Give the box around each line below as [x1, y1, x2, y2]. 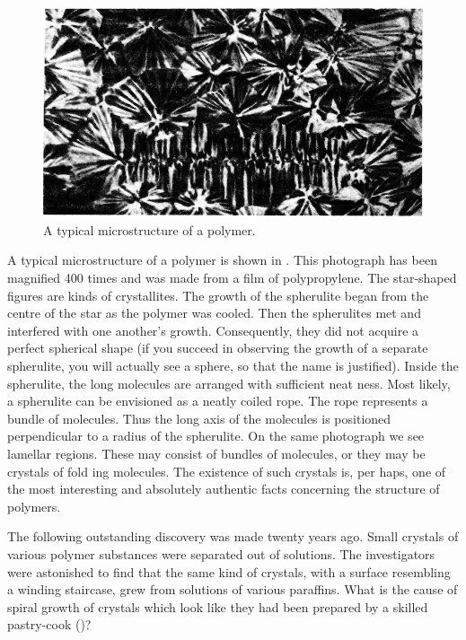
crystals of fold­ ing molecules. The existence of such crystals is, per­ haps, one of [7, 461, 446, 480]
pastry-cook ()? [7, 615, 92, 634]
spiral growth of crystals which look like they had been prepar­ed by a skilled [7, 597, 428, 616]
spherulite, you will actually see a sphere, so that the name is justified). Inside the [7, 356, 459, 374]
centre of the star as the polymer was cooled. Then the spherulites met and [7, 303, 421, 322]
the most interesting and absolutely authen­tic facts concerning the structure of [7, 479, 440, 498]
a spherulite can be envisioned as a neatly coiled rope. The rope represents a [7, 391, 428, 410]
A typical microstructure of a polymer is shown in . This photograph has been [7, 250, 437, 269]
